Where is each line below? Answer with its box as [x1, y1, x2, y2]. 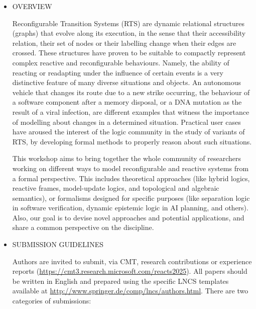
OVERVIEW [12, 1, 52, 11]
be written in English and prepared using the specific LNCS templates [12, 275, 229, 286]
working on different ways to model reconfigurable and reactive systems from [12, 163, 249, 173]
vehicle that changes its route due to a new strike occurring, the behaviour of [12, 87, 250, 97]
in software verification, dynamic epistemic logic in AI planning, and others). [12, 202, 248, 213]
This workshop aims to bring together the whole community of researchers [12, 153, 241, 164]
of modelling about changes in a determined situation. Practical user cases [12, 116, 241, 127]
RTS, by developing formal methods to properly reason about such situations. [12, 136, 252, 146]
